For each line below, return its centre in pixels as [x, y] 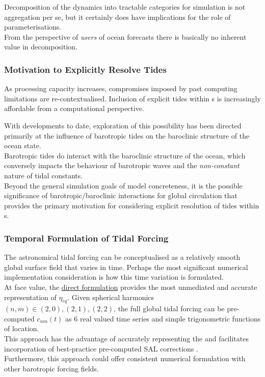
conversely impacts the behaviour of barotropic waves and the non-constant [122, 165]
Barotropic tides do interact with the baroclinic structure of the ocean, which [125, 155]
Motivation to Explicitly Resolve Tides [85, 69]
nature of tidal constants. [44, 175]
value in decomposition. [41, 47]
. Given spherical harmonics [111, 297]
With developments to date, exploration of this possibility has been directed [123, 125]
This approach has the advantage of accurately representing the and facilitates [126, 339]
